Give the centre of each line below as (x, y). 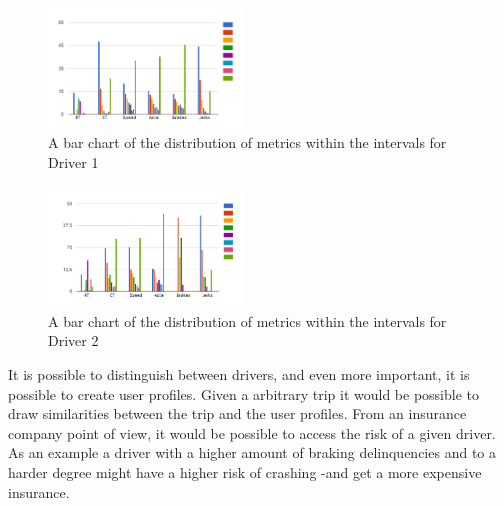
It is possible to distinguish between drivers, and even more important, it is (239, 373)
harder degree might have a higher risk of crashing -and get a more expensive (245, 471)
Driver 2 (73, 340)
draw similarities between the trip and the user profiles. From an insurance (237, 413)
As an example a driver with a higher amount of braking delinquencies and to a (252, 452)
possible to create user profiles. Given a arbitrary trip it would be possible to (244, 393)
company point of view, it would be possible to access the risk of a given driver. (252, 432)
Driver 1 (73, 161)
